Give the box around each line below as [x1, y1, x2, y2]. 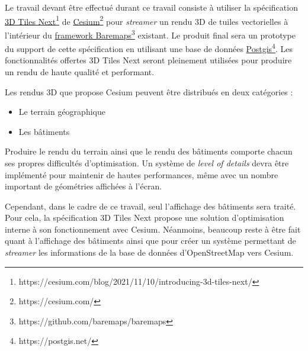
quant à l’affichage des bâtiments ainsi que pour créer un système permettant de [5, 234, 296, 247]
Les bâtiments [18, 125, 70, 137]
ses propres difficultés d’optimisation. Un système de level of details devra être [5, 156, 289, 169]
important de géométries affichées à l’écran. [5, 180, 162, 192]
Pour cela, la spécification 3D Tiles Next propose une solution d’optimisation [5, 211, 284, 224]
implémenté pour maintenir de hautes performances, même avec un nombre [5, 168, 278, 181]
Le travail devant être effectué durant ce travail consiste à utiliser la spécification [5, 1, 298, 13]
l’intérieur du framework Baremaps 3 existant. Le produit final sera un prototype [5, 27, 296, 41]
